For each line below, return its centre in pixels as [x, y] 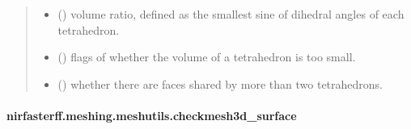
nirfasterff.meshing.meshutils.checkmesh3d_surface [152, 115]
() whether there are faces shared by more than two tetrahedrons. [220, 83]
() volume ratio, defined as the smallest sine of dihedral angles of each [231, 14]
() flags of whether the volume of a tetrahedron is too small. [207, 57]
